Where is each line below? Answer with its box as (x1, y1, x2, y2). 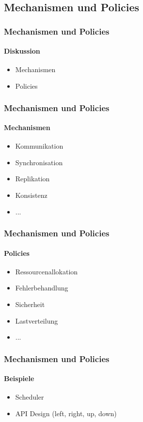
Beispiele (4, 373, 34, 384)
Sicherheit (15, 299, 45, 309)
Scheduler (15, 392, 44, 402)
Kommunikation (15, 141, 64, 151)
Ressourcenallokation (15, 266, 78, 276)
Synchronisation (15, 157, 63, 167)
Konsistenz (15, 190, 48, 200)
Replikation (15, 173, 50, 184)
